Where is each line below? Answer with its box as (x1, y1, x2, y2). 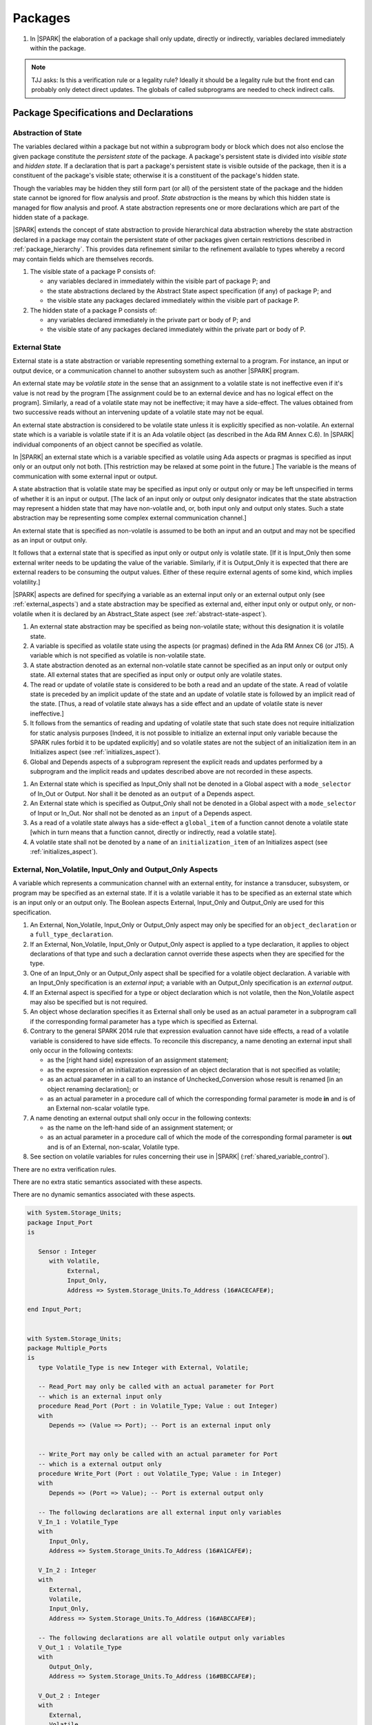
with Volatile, (49, 1257, 101, 1265)
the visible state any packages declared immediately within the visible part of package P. (47, 297, 300, 305)
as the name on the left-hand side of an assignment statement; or (47, 1123, 234, 1132)
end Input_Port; (27, 1305, 83, 1314)
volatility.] (12, 578, 41, 586)
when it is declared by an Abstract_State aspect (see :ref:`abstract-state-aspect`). (34, 609, 267, 618)
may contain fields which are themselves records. (12, 255, 154, 263)
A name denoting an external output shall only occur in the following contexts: (30, 1114, 251, 1122)
